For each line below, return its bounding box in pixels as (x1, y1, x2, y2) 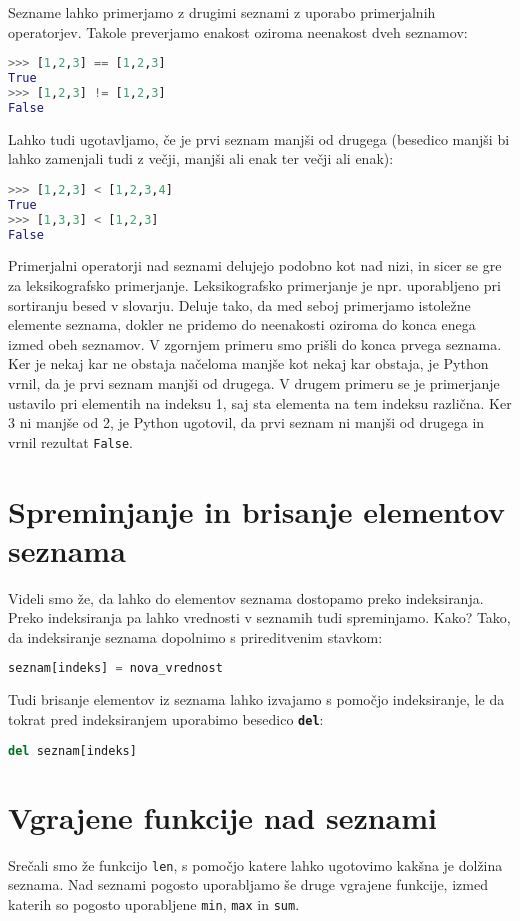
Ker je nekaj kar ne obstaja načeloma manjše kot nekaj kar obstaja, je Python (8, 353, 489, 374)
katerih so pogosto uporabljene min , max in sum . (8, 893, 300, 914)
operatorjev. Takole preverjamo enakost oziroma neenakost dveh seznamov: (8, 21, 468, 42)
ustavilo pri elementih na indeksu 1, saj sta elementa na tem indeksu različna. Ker (8, 392, 512, 413)
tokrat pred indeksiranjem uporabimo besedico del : (8, 708, 324, 729)
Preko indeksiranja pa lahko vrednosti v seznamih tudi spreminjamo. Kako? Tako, (8, 607, 511, 628)
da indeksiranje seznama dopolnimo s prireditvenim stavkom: (8, 626, 383, 647)
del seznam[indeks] (8, 743, 137, 758)
